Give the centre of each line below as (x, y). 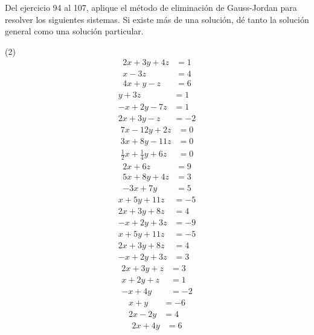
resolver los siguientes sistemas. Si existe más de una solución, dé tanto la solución (157, 19)
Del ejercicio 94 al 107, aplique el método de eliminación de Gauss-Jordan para (151, 7)
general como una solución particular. (74, 31)
